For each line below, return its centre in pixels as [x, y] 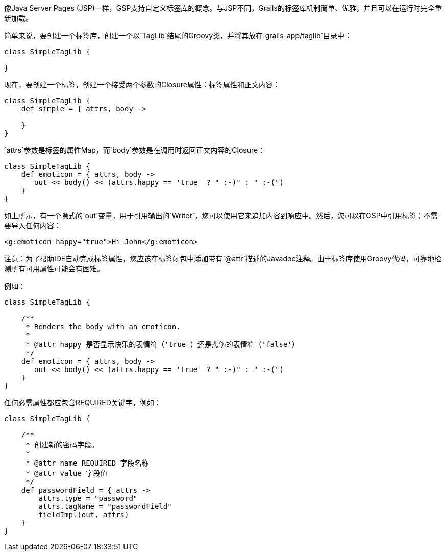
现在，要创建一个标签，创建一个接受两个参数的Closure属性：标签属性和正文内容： [142, 85]
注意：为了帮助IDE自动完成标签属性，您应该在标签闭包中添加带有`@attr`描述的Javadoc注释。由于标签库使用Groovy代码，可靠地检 [223, 258]
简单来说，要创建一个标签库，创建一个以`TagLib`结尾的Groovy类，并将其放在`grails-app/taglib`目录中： [178, 36]
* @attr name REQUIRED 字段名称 [87, 463]
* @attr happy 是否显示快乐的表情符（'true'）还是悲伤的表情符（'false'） [162, 344]
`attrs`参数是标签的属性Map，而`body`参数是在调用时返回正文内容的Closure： [135, 150]
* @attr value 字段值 [67, 473]
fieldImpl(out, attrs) [84, 515]
